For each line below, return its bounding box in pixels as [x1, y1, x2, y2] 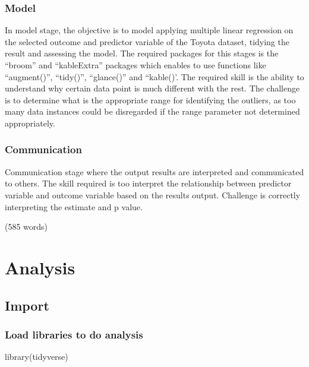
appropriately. [5, 116, 55, 129]
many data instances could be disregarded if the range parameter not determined [5, 105, 300, 118]
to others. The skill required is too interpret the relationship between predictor [5, 177, 292, 189]
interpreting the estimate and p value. [5, 200, 143, 213]
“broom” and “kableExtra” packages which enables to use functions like [5, 59, 266, 71]
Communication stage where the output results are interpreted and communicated [5, 165, 304, 178]
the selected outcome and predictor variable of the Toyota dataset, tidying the [5, 35, 289, 48]
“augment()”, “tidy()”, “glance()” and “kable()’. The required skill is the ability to [5, 70, 304, 83]
